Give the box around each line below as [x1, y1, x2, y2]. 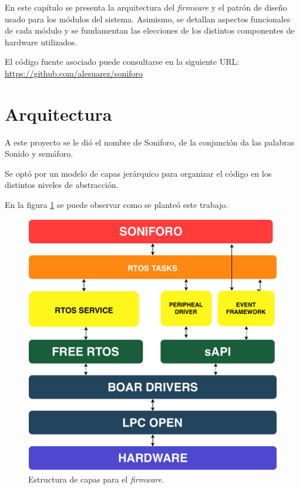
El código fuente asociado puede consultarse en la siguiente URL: [5, 55, 240, 68]
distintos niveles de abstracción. [5, 179, 119, 191]
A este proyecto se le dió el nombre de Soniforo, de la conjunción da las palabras [5, 136, 295, 148]
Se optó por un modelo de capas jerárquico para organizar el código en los [5, 167, 272, 179]
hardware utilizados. [5, 35, 78, 48]
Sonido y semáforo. [5, 147, 73, 160]
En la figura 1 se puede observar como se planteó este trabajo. [5, 199, 229, 211]
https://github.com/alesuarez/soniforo [5, 67, 143, 79]
